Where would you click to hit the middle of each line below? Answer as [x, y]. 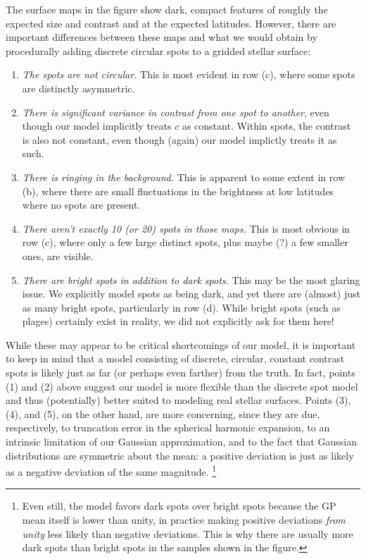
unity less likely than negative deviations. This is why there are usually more [188, 533]
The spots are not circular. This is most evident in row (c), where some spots [189, 74]
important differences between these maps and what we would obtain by [162, 37]
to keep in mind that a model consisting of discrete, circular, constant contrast [175, 358]
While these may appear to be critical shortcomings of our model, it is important [181, 344]
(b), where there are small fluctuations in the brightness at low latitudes [178, 191]
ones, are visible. [58, 256]
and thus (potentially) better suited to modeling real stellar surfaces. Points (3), [178, 400]
